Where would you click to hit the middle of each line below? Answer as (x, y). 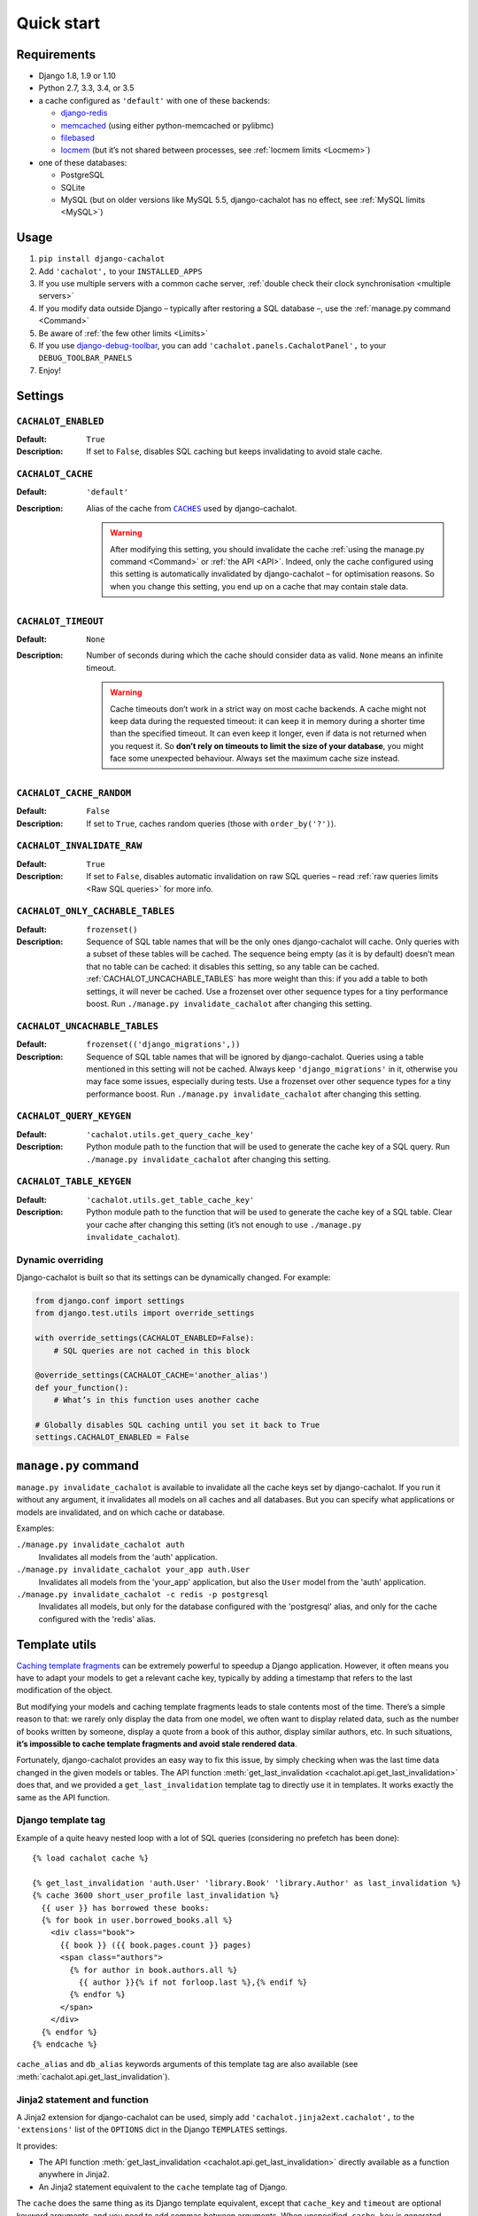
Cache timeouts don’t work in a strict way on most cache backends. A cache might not (268, 708)
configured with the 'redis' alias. (97, 1619)
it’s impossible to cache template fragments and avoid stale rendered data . (157, 1744)
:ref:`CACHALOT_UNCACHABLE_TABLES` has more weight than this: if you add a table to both (257, 979)
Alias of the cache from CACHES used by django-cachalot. (192, 508)
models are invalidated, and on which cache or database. (121, 1512)
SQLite (73, 187)
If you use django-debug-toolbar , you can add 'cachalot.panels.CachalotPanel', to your (212, 345)
